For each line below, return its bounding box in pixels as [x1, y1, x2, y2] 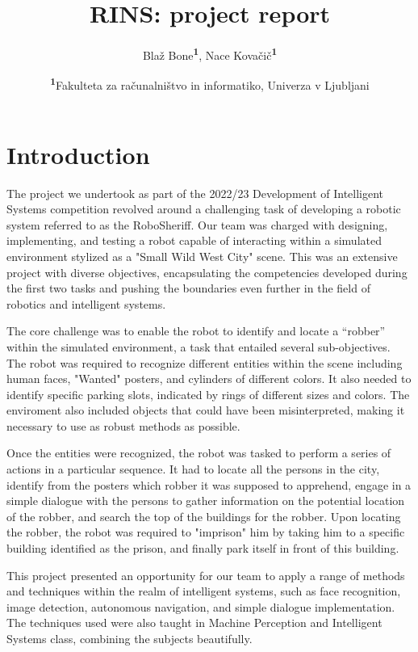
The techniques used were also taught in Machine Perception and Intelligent [6, 614, 382, 631]
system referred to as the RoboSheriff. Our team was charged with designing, [6, 216, 388, 233]
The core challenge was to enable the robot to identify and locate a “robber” [6, 322, 386, 339]
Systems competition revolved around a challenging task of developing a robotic [6, 200, 401, 217]
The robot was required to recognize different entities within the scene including [6, 354, 403, 371]
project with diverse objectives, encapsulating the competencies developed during [6, 263, 408, 280]
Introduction [6, 137, 150, 170]
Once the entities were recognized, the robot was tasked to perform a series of [6, 444, 391, 461]
